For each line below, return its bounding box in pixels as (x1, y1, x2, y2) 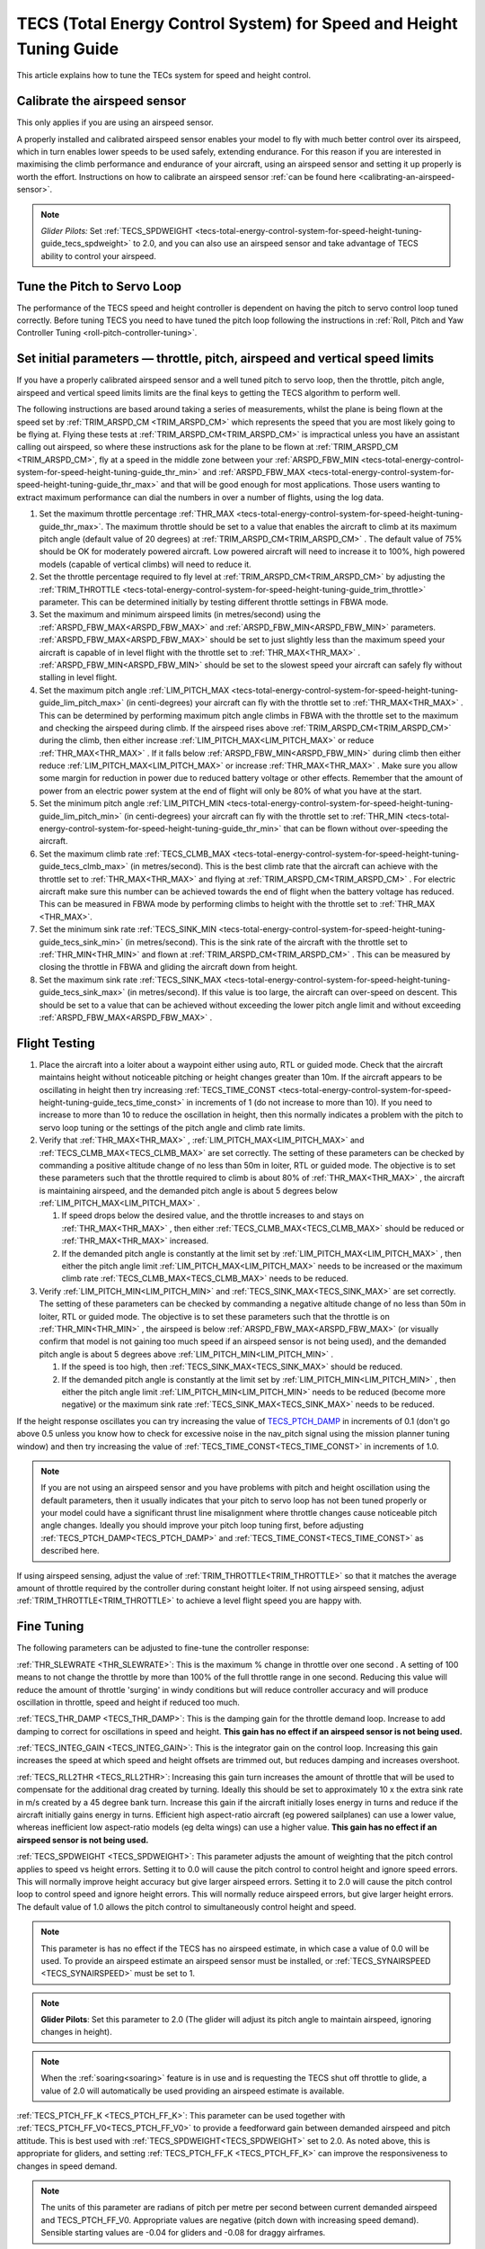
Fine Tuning (16, 1619, 84, 1635)
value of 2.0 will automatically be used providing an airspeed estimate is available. (40, 2085, 345, 2096)
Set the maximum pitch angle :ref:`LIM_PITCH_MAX (39, 685, 230, 695)
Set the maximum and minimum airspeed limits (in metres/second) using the (39, 609, 321, 620)
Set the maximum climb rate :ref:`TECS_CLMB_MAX (39, 848, 231, 859)
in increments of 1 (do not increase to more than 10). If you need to (186, 1097, 433, 1107)
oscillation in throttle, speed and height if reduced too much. (16, 1697, 240, 1707)
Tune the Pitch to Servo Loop (16, 279, 181, 294)
